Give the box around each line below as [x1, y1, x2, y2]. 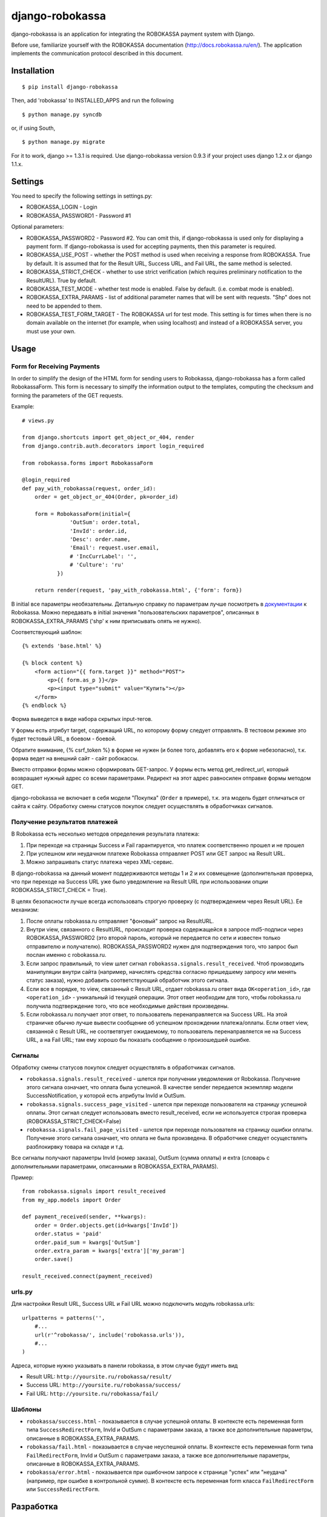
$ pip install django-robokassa [22, 83, 118, 90]
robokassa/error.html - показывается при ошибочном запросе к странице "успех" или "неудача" [26, 1468, 288, 1476]
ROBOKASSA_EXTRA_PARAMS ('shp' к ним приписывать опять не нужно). [11, 617, 202, 624]
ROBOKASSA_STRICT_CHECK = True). [11, 887, 107, 894]
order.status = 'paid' [34, 1231, 102, 1237]
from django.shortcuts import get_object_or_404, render [22, 434, 195, 441]
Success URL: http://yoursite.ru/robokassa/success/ [26, 1381, 181, 1389]
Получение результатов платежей [11, 817, 118, 826]
